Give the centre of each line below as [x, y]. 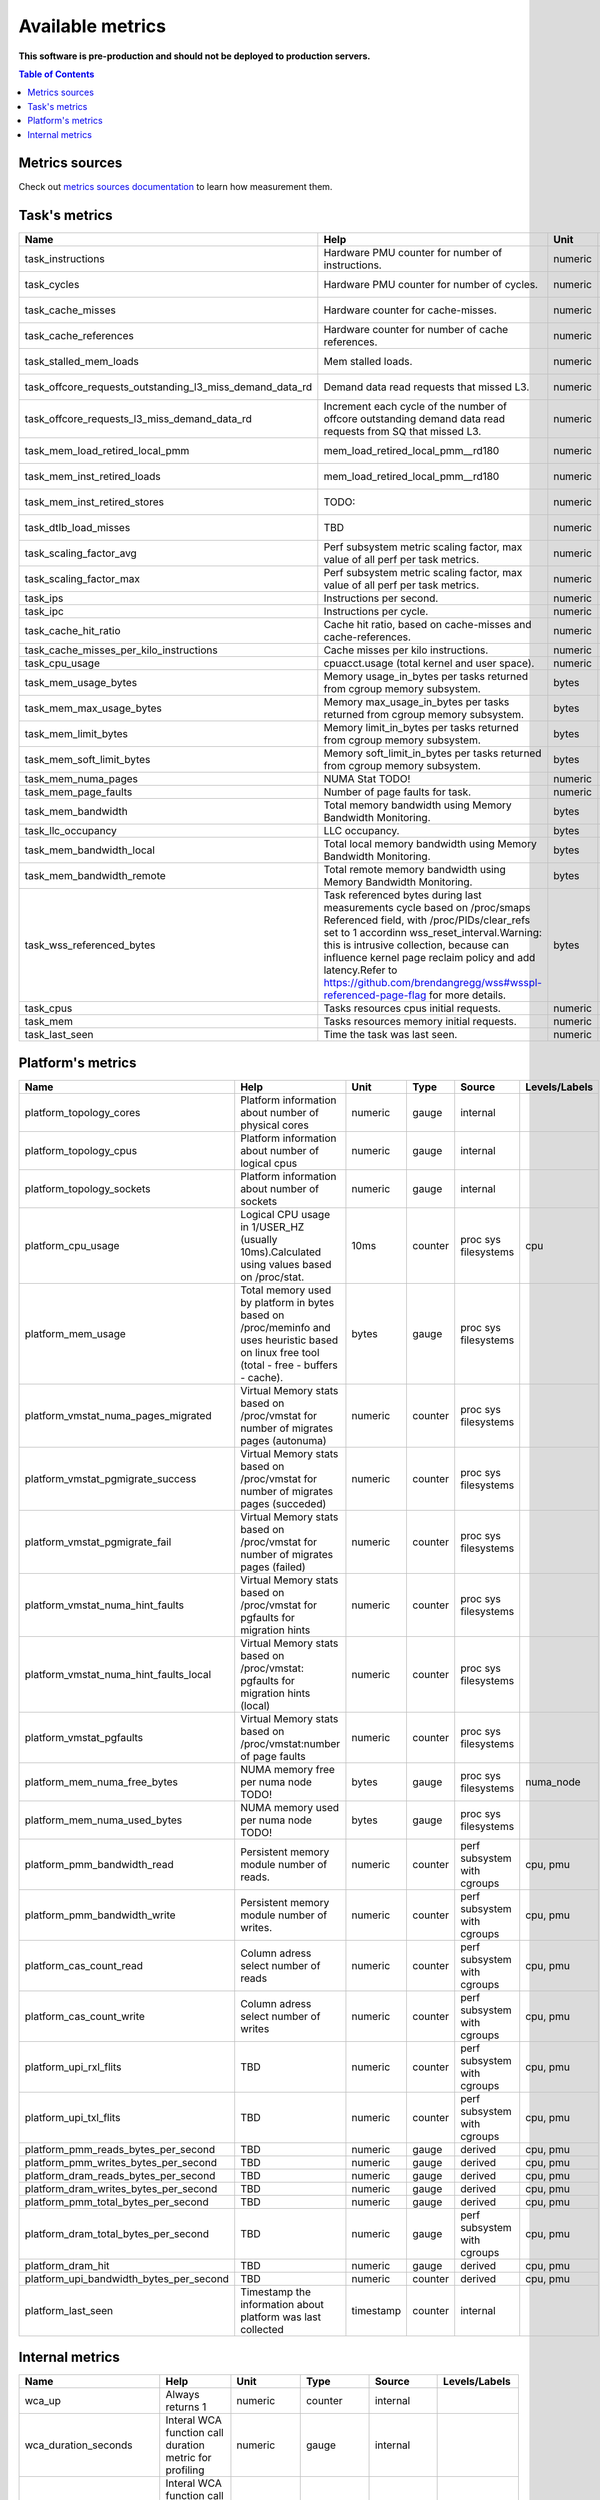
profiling [185, 2470]
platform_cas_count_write [84, 2016]
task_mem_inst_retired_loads [92, 477]
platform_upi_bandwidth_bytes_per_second [127, 2278]
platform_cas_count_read [84, 1965]
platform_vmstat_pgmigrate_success [110, 1478]
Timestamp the [276, 2292]
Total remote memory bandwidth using [414, 870]
